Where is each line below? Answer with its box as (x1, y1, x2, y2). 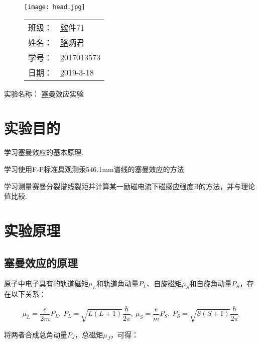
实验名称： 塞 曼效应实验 (4, 88, 84, 99)
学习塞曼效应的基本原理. (4, 147, 83, 157)
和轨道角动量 (96, 278, 139, 289)
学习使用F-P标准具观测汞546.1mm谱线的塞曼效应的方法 (4, 163, 184, 174)
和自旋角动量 (189, 278, 232, 289)
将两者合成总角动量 (4, 329, 67, 339)
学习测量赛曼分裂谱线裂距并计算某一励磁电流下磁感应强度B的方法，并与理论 (4, 181, 255, 191)
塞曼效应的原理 (4, 254, 78, 270)
